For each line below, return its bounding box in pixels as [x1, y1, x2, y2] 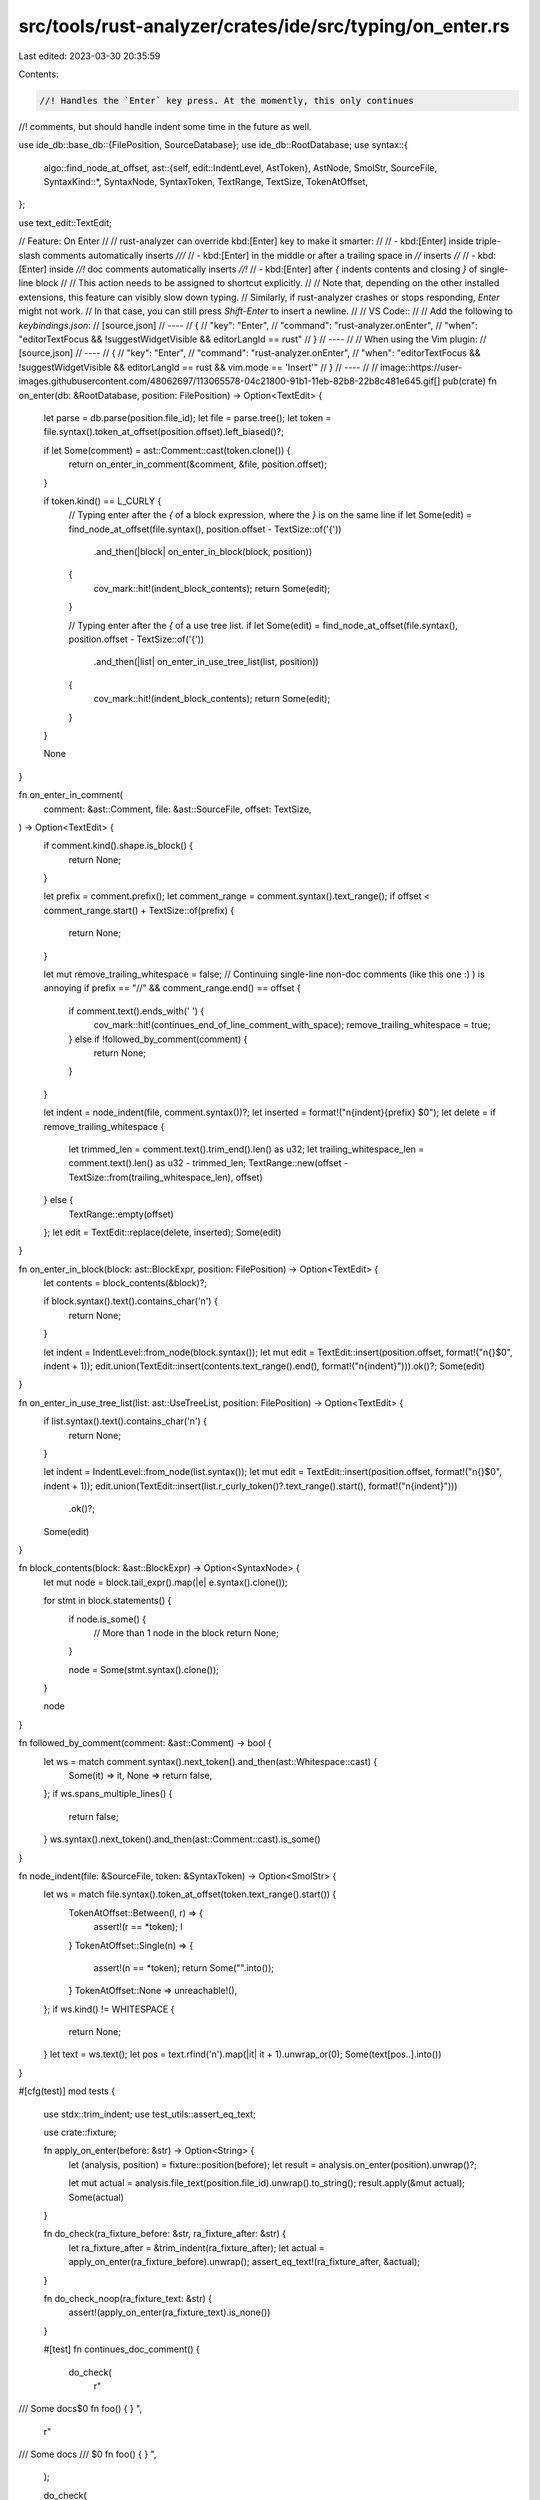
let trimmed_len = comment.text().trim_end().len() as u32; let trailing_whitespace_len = [68, 1143, 425, 1155]
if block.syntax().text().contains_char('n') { [43, 1295, 219, 1307]
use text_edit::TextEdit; [18, 216, 112, 229]
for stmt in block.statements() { [43, 1595, 172, 1607]
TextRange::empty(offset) [68, 1208, 174, 1220]
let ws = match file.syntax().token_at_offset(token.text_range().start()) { [43, 1888, 337, 1900]
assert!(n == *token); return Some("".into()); [93, 1961, 275, 1974]
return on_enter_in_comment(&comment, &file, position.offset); [68, 458, 327, 470]
